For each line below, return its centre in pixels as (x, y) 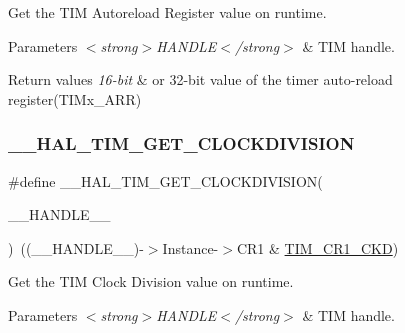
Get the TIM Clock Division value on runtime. (151, 281)
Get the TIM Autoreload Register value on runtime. (167, 12)
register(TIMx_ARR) (75, 98)
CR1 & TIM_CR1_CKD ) (317, 247)
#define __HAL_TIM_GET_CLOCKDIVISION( (165, 180)
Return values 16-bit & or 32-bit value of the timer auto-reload (200, 79)
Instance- (190, 247)
